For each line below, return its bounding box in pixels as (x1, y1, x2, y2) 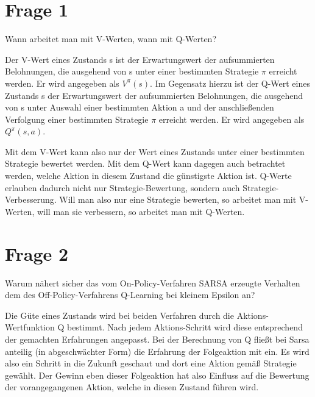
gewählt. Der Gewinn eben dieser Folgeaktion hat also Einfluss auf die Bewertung (5, 368, 310, 381)
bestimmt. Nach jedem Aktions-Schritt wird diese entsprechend (66, 321, 303, 333)
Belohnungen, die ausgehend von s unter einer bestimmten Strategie (5, 65, 259, 78)
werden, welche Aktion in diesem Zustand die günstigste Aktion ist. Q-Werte (5, 169, 292, 182)
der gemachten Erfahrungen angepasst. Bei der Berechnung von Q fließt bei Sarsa (5, 332, 310, 345)
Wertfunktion (5, 321, 55, 333)
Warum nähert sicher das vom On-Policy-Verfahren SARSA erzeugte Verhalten (5, 276, 300, 289)
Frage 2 (5, 241, 69, 266)
